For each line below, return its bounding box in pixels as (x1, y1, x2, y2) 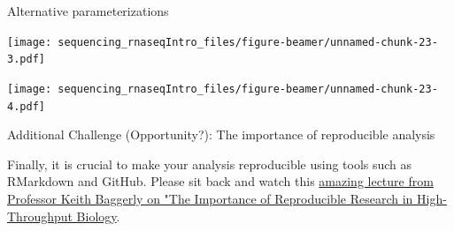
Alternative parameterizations (7, 2, 169, 19)
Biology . (76, 206, 120, 225)
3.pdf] (7, 53, 45, 66)
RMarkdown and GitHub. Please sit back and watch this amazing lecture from (7, 172, 434, 190)
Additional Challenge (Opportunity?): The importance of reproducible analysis (7, 125, 435, 144)
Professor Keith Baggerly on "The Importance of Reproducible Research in (7, 190, 413, 207)
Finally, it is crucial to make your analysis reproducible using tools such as (7, 154, 412, 173)
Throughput (7, 206, 73, 225)
